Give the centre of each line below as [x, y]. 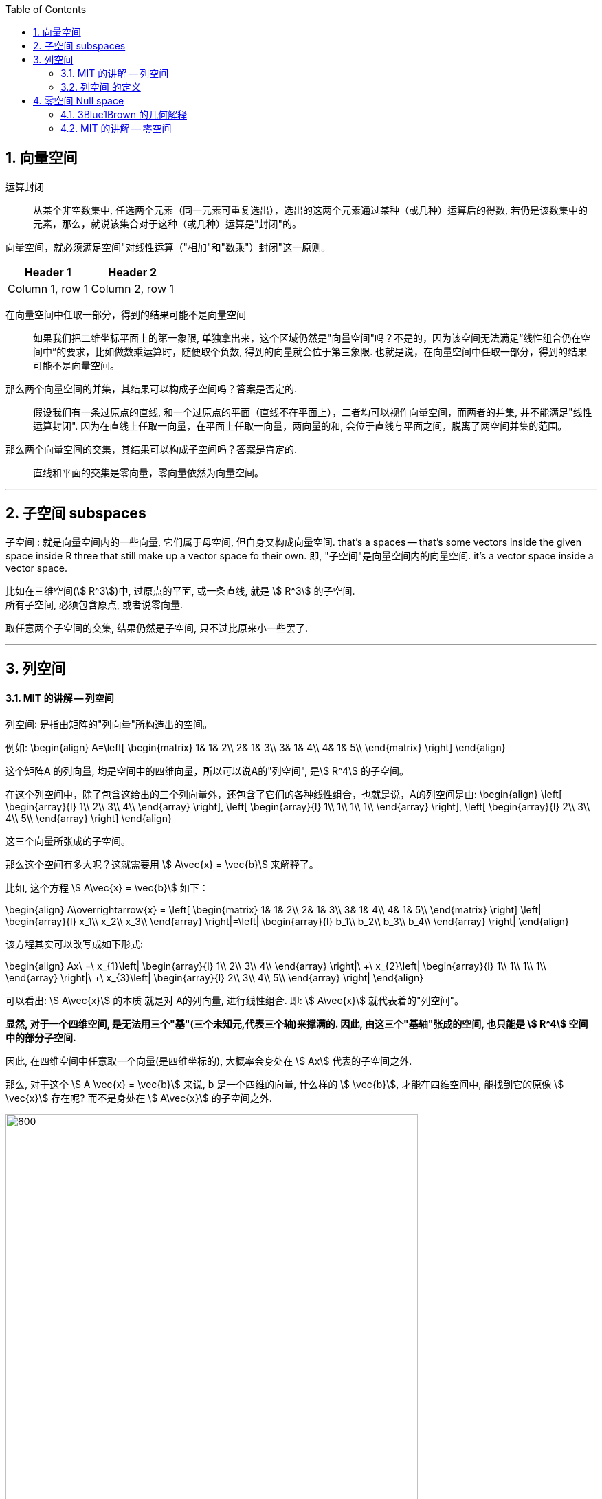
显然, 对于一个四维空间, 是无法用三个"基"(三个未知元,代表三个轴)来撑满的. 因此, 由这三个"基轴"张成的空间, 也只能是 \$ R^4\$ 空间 [297, 1024]
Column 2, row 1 [132, 288]
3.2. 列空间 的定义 [101, 87]
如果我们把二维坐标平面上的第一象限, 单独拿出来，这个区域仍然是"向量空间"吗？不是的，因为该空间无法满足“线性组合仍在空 [312, 337]
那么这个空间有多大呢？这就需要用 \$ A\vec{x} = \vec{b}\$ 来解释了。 [162, 865]
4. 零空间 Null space [79, 101]
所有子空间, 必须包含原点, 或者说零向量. [94, 604]
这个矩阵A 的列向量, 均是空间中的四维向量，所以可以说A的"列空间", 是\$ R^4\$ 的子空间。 [208, 771]
